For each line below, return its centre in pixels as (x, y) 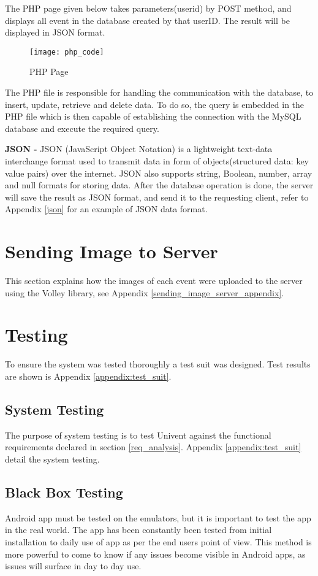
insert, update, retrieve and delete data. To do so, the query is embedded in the (155, 104)
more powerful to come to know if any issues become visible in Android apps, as (155, 554)
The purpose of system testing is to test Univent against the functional (138, 435)
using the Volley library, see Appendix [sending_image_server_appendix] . (145, 292)
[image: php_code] (67, 52)
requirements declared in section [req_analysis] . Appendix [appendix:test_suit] (153, 447)
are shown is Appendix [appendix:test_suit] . (88, 376)
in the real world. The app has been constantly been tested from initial (138, 530)
